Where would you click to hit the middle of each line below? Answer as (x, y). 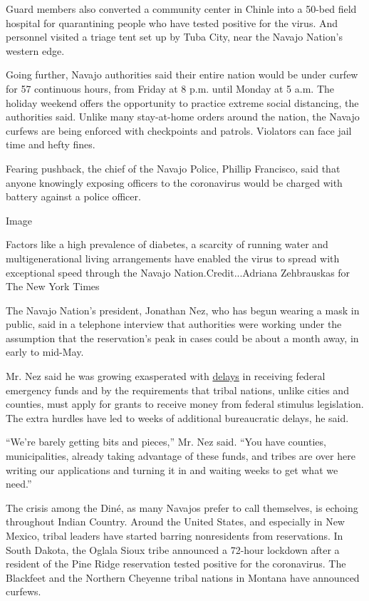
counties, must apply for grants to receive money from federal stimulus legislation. (185, 404)
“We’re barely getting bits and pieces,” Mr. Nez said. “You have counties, (166, 442)
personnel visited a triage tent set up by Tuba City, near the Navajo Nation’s (174, 37)
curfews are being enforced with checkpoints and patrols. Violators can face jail (179, 130)
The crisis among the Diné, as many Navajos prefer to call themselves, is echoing (182, 507)
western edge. (35, 50)
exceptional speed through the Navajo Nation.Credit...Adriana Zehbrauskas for (178, 272)
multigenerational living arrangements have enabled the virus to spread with (173, 258)
